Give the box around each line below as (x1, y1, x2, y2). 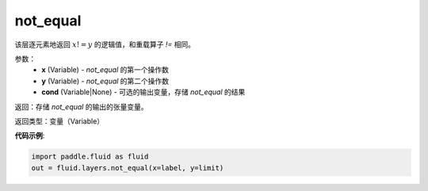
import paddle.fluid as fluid (31, 152, 149, 162)
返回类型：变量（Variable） (14, 116, 105, 126)
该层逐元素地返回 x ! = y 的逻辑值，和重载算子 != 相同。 (14, 40, 196, 49)
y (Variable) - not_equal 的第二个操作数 (41, 76, 170, 86)
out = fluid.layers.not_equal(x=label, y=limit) (31, 163, 224, 172)
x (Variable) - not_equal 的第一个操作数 (41, 65, 170, 74)
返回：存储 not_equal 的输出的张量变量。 (14, 101, 148, 111)
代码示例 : (14, 131, 45, 140)
